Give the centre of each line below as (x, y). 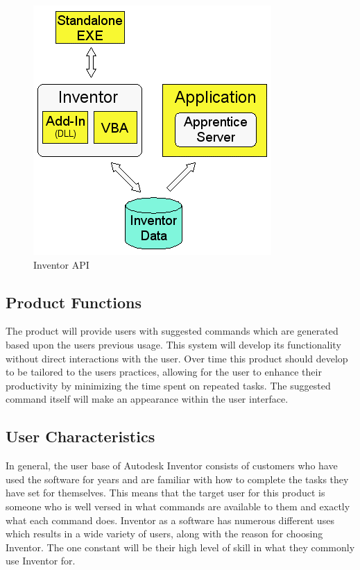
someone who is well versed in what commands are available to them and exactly (178, 506)
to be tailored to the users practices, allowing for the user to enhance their (164, 372)
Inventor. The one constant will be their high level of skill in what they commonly (180, 547)
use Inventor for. (41, 561)
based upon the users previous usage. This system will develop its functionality (173, 344)
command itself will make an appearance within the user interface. (147, 399)
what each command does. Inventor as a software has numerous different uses (170, 520)
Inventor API (61, 264)
